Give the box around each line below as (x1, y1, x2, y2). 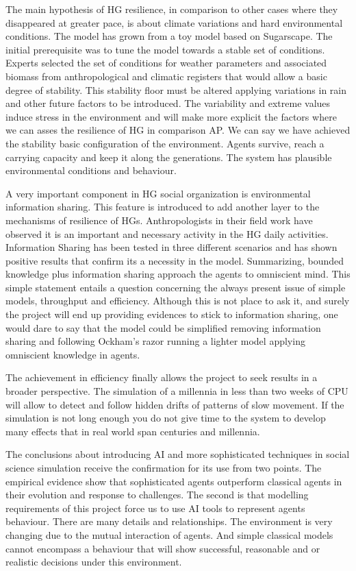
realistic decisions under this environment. (5, 555, 182, 569)
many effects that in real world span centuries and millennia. (5, 424, 260, 438)
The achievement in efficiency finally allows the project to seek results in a (5, 370, 318, 385)
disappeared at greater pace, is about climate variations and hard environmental (5, 15, 343, 29)
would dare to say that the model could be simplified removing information (5, 320, 321, 335)
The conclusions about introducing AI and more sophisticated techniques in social (5, 447, 350, 461)
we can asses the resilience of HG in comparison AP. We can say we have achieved (5, 123, 351, 137)
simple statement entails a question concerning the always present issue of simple (5, 280, 346, 294)
